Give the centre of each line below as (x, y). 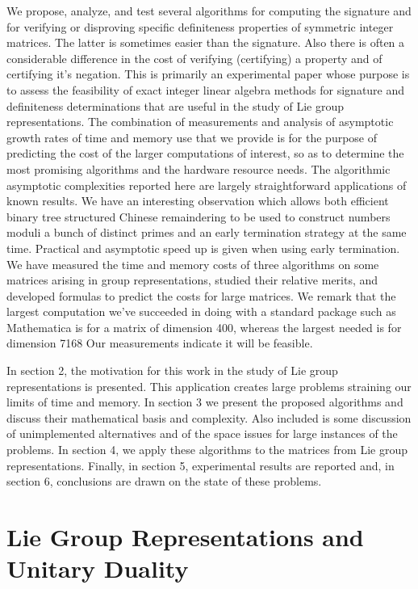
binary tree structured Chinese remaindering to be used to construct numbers (199, 216)
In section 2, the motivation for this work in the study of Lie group (172, 370)
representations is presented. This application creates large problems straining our (209, 386)
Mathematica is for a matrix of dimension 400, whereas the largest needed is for (204, 327)
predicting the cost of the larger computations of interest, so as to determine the (205, 153)
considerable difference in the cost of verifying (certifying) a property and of (194, 58)
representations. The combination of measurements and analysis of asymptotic (200, 122)
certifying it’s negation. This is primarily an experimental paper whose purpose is (208, 74)
